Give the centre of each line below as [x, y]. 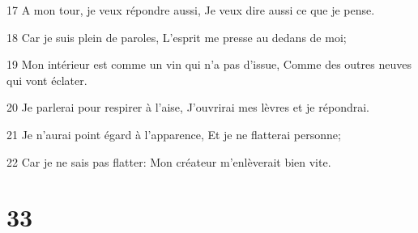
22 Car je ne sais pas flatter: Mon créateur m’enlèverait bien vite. [169, 161]
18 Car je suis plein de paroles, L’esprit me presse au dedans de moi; [177, 37]
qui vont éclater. [47, 80]
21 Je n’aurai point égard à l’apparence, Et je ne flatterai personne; [174, 134]
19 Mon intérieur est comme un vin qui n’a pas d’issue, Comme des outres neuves [209, 64]
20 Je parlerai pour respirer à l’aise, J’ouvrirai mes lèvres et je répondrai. [188, 107]
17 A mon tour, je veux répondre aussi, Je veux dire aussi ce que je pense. [191, 10]
